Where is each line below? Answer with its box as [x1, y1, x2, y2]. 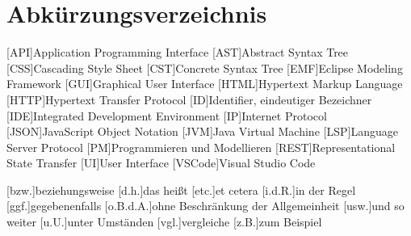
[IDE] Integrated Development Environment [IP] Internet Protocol [6, 107, 327, 124]
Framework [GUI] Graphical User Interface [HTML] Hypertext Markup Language [6, 75, 403, 92]
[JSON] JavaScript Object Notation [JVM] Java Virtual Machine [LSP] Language [6, 123, 398, 140]
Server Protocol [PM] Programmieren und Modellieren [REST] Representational [6, 138, 396, 155]
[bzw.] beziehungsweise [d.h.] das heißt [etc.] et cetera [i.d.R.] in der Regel [6, 181, 356, 198]
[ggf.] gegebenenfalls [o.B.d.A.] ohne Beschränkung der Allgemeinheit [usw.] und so [6, 197, 405, 214]
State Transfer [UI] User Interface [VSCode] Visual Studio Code [6, 154, 316, 171]
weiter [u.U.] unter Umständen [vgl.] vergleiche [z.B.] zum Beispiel [6, 213, 322, 230]
